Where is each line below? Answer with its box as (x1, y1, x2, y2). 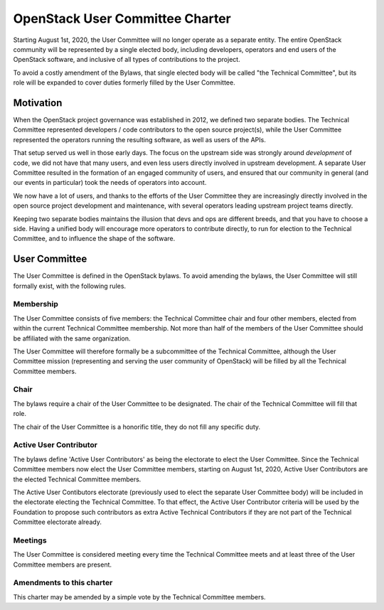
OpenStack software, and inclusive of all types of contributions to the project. (13, 55, 241, 64)
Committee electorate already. (13, 518, 102, 526)
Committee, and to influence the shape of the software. (13, 235, 176, 243)
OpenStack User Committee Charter (13, 11, 231, 26)
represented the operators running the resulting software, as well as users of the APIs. (13, 135, 266, 144)
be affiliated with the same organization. (13, 334, 131, 343)
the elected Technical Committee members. (13, 475, 142, 483)
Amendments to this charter (13, 578, 113, 588)
